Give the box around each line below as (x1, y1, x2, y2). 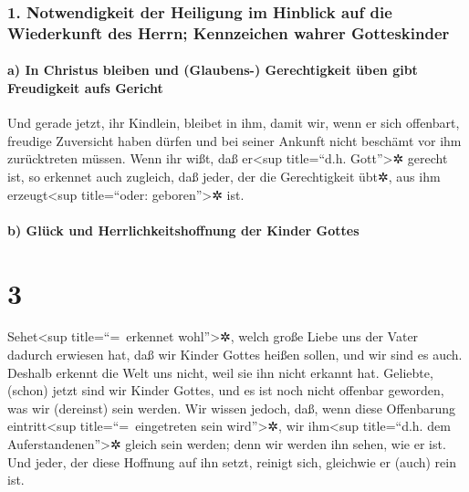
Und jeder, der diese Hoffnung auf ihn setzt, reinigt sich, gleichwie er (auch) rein (7, 452, 456, 471)
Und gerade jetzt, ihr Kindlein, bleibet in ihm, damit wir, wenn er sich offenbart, (7, 113, 460, 132)
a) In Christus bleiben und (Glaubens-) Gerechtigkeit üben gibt (7, 60, 418, 79)
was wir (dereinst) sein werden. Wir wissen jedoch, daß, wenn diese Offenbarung (7, 398, 456, 417)
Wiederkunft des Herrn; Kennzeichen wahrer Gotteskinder (7, 21, 450, 44)
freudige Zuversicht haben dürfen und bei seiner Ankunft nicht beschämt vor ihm (7, 131, 462, 150)
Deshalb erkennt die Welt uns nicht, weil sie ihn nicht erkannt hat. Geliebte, (7, 362, 433, 382)
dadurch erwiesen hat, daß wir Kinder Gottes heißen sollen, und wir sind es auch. (7, 345, 463, 364)
